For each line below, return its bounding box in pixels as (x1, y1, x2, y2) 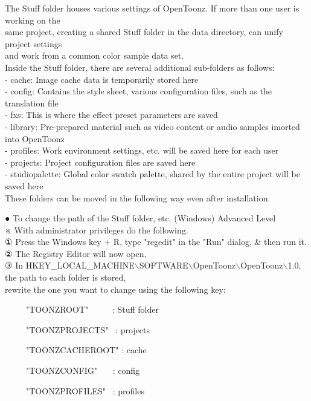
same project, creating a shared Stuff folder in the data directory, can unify (5, 25, 283, 38)
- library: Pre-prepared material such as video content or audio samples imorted (5, 120, 300, 132)
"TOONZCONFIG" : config (25, 364, 140, 377)
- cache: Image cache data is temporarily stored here (5, 73, 199, 85)
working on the (5, 13, 60, 26)
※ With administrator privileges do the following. (5, 223, 188, 236)
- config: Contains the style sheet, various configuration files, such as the (5, 85, 272, 97)
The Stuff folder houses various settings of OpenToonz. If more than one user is (5, 2, 300, 14)
